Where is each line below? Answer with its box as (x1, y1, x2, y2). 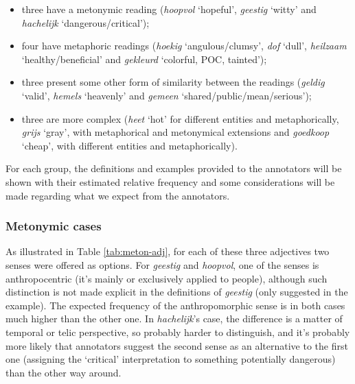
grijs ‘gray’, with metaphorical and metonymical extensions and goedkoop (21, 125, 330, 139)
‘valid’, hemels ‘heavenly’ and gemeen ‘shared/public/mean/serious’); (21, 88, 312, 102)
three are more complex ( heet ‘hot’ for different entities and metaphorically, (21, 111, 339, 125)
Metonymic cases (5, 217, 102, 235)
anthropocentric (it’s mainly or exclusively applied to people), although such (5, 271, 328, 285)
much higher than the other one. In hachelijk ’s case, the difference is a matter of (5, 311, 343, 326)
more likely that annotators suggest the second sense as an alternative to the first (5, 338, 348, 352)
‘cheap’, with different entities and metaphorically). (21, 138, 238, 152)
